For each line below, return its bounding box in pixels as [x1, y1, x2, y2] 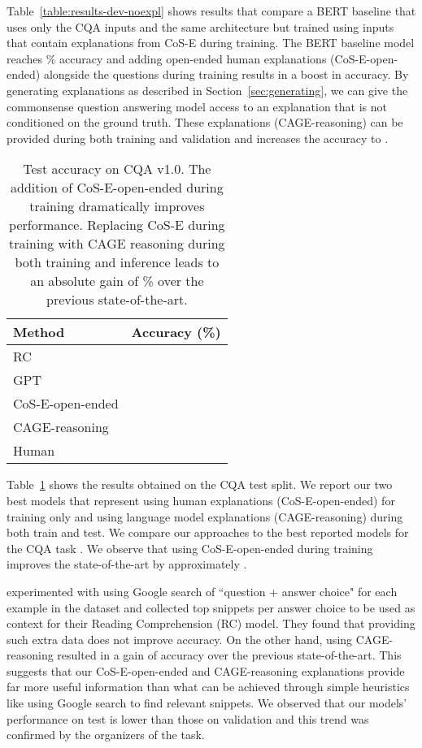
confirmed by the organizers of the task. [7, 726, 205, 743]
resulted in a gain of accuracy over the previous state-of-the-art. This [57, 646, 402, 664]
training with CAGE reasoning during [9, 234, 225, 253]
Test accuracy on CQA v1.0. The [23, 159, 211, 179]
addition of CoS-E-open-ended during [11, 178, 224, 197]
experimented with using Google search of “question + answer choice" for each [7, 582, 398, 599]
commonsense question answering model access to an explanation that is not [7, 97, 387, 115]
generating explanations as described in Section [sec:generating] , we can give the [7, 81, 408, 98]
